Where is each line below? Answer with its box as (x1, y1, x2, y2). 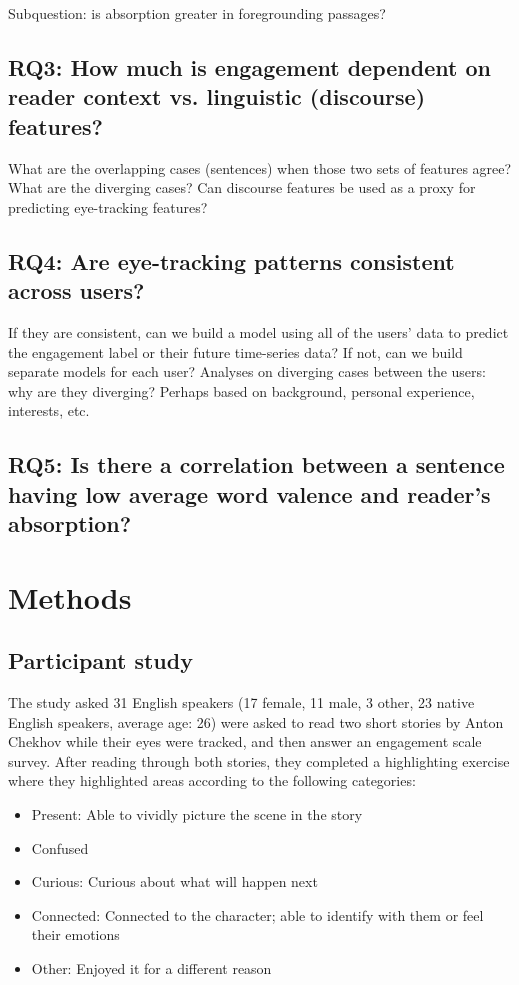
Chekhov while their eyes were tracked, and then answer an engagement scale (8, 731, 482, 752)
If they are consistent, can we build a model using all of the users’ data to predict (8, 321, 509, 342)
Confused (31, 837, 89, 858)
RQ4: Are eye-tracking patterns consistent (8, 245, 455, 276)
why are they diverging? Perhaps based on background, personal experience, (8, 380, 475, 401)
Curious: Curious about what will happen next (31, 871, 318, 892)
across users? (8, 275, 145, 306)
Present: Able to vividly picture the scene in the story (31, 804, 363, 825)
